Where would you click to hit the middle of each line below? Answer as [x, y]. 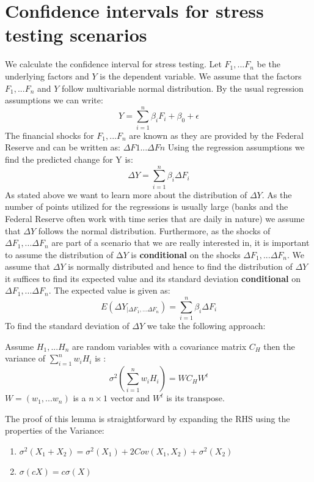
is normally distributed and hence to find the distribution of [180, 266]
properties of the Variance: [55, 430]
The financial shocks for [49, 135]
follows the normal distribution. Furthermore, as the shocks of [154, 230]
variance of [25, 358]
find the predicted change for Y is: [69, 159]
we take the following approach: [206, 326]
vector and [130, 398]
